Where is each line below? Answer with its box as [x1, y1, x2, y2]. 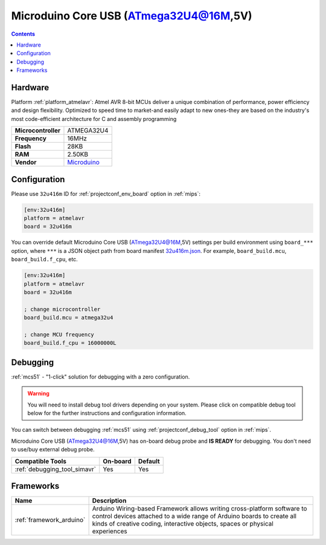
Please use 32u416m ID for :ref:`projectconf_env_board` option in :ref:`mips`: [11, 190, 201, 197]
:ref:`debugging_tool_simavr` [14, 465, 97, 473]
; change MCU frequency [24, 331, 95, 338]
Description [92, 497, 127, 505]
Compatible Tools [14, 457, 66, 465]
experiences [92, 527, 127, 535]
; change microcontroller [24, 305, 101, 313]
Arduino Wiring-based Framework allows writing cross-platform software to [92, 504, 307, 513]
